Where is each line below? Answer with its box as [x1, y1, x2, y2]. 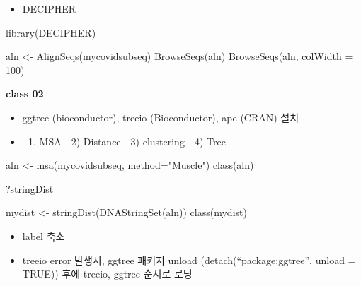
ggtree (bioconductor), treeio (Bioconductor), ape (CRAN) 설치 [22, 109, 299, 124]
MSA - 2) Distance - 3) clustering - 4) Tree [39, 133, 226, 148]
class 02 [6, 86, 44, 101]
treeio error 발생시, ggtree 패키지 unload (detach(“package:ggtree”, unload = [22, 252, 356, 267]
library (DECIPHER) [6, 25, 96, 40]
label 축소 [22, 228, 65, 243]
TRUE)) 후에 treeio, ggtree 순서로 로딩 [22, 266, 193, 281]
